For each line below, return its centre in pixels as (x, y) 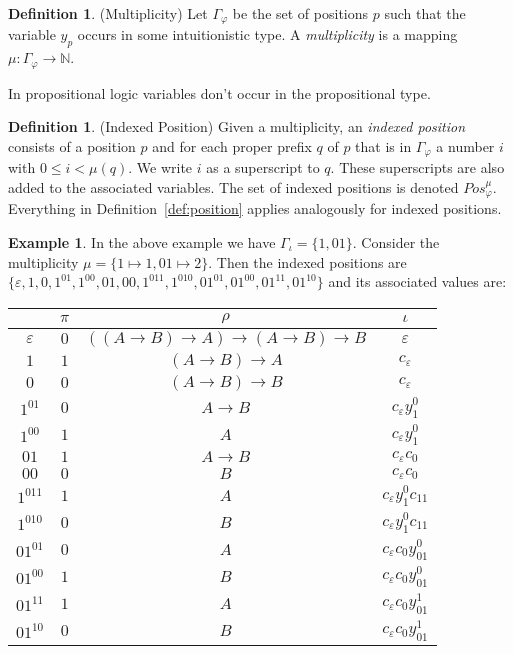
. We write (160, 167)
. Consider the (396, 241)
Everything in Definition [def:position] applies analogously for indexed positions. (255, 208)
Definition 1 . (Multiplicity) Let (108, 13)
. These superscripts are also (417, 167)
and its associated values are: (417, 281)
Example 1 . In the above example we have (142, 241)
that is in (383, 145)
